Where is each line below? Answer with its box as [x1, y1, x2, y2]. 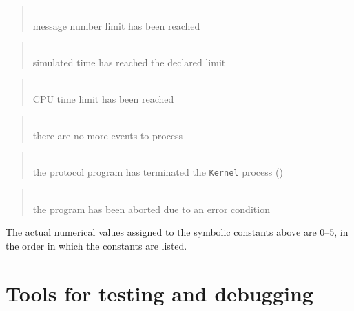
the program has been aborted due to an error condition [32, 201, 270, 216]
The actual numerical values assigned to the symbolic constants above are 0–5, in [6, 225, 348, 239]
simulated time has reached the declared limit [32, 54, 226, 69]
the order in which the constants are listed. [6, 238, 187, 252]
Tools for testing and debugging [6, 279, 313, 307]
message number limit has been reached [32, 18, 200, 32]
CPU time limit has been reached [32, 91, 174, 106]
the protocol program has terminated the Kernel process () [32, 165, 283, 179]
